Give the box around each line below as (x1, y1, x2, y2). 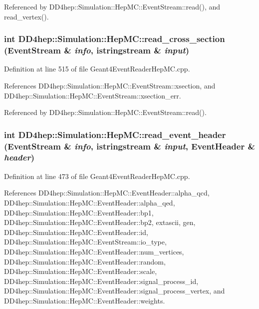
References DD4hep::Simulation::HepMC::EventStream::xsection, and (4, 80, 216, 90)
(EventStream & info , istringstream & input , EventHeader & (4, 139, 256, 152)
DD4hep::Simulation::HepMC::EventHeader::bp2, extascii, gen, (4, 217, 196, 227)
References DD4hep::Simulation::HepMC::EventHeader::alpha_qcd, (4, 187, 210, 198)
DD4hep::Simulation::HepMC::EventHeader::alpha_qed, (4, 197, 175, 207)
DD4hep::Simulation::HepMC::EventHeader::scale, (4, 266, 157, 276)
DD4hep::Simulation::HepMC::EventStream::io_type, (4, 236, 167, 247)
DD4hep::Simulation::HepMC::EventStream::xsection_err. (4, 90, 181, 100)
